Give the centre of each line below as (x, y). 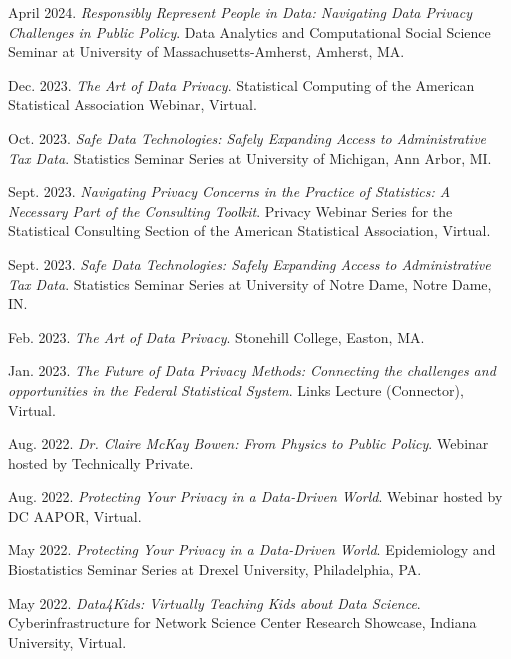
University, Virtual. (67, 641)
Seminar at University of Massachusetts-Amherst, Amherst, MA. (206, 51)
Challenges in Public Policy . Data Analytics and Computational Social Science (249, 31)
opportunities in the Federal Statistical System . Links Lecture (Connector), (236, 389)
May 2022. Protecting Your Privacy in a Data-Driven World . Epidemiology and (252, 549)
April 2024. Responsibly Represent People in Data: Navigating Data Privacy (240, 12)
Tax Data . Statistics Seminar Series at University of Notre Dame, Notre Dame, (250, 283)
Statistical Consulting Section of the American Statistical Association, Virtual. (249, 230)
